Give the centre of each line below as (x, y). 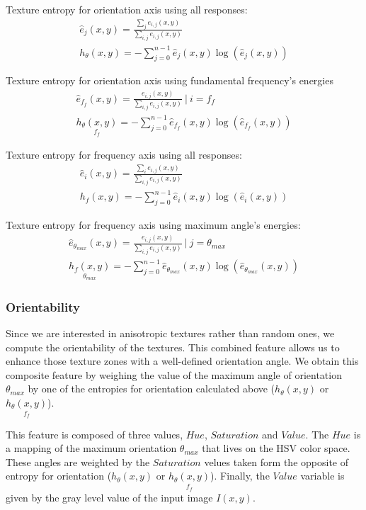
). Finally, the (240, 476)
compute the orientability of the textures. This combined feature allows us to (173, 347)
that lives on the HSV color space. (276, 448)
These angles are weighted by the (78, 461)
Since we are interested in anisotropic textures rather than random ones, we (170, 333)
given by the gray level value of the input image (109, 498)
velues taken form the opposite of (276, 461)
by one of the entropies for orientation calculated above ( (151, 389)
